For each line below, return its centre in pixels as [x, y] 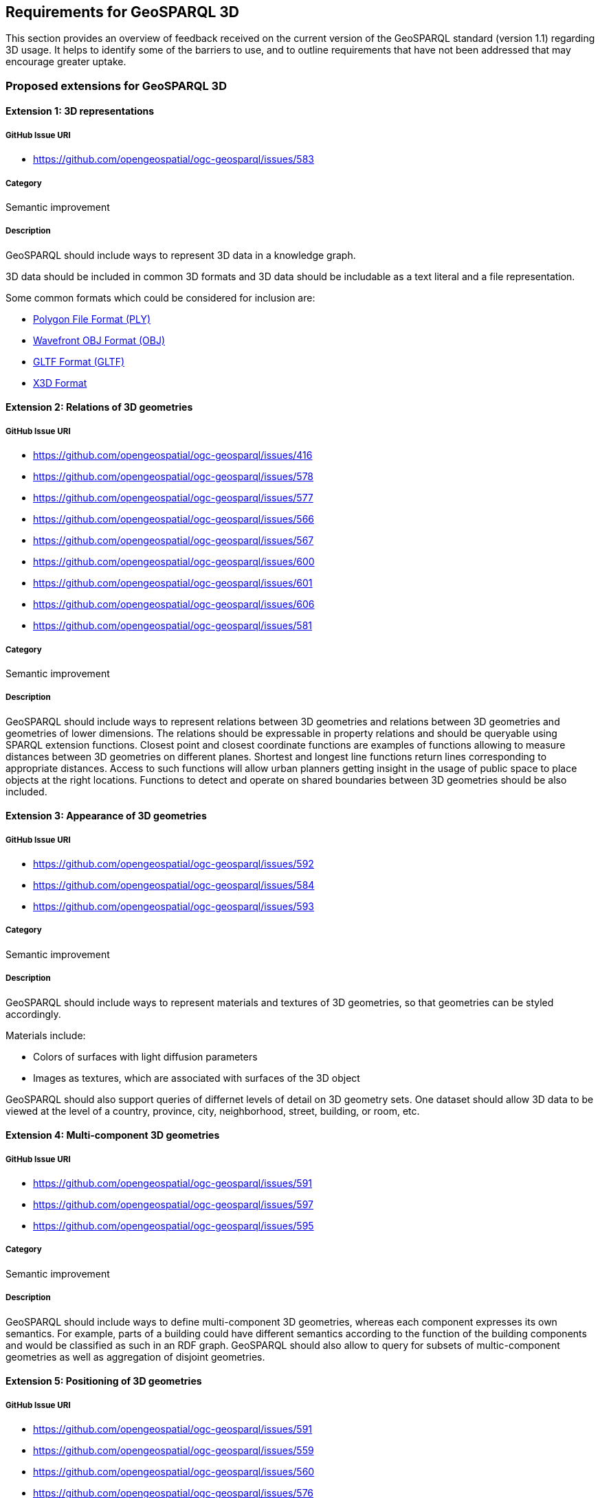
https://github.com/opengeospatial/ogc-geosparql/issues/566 [174, 519]
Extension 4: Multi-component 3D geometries [113, 1135]
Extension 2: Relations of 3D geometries [99, 407]
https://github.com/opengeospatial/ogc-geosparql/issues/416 [173, 455]
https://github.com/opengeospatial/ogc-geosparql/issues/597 [173, 1205]
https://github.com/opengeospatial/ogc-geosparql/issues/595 [174, 1226]
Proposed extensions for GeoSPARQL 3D [116, 86]
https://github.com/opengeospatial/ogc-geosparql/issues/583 [174, 159]
